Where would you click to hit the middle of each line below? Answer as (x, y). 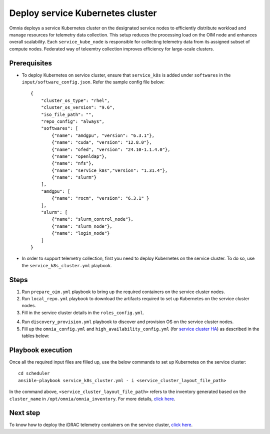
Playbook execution (41, 350)
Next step (25, 413)
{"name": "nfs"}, (73, 163)
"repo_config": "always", (73, 121)
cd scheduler (34, 374)
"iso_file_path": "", (67, 114)
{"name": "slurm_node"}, (82, 226)
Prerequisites (30, 63)
